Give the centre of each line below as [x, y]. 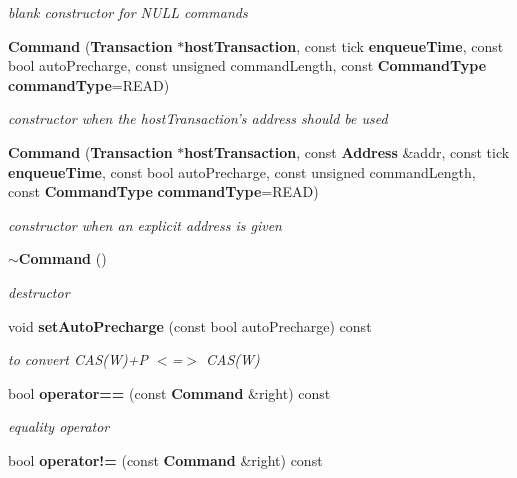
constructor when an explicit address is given [145, 224]
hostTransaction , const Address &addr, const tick [347, 151]
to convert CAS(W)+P [78, 359]
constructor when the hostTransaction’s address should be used [198, 118]
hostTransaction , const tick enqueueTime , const [344, 45]
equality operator [59, 426]
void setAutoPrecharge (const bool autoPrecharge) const [190, 325]
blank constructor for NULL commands [128, 12]
